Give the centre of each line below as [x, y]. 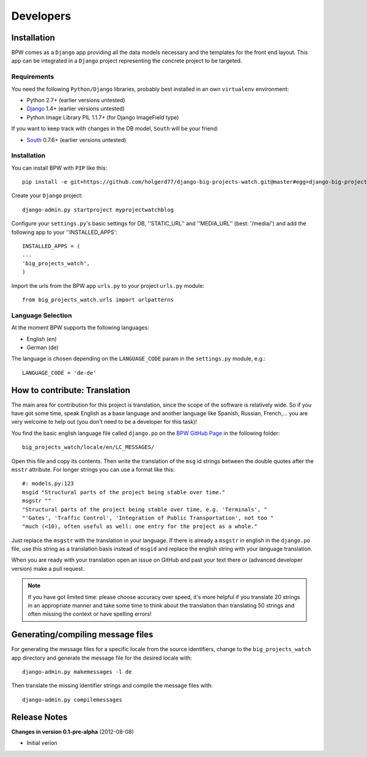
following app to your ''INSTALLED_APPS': [64, 232]
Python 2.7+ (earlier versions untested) [76, 100]
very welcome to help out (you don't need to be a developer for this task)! [104, 422]
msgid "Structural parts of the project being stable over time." [124, 492]
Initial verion [42, 743]
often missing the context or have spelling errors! [90, 614]
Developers [41, 16]
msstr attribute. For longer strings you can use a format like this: [93, 469]
